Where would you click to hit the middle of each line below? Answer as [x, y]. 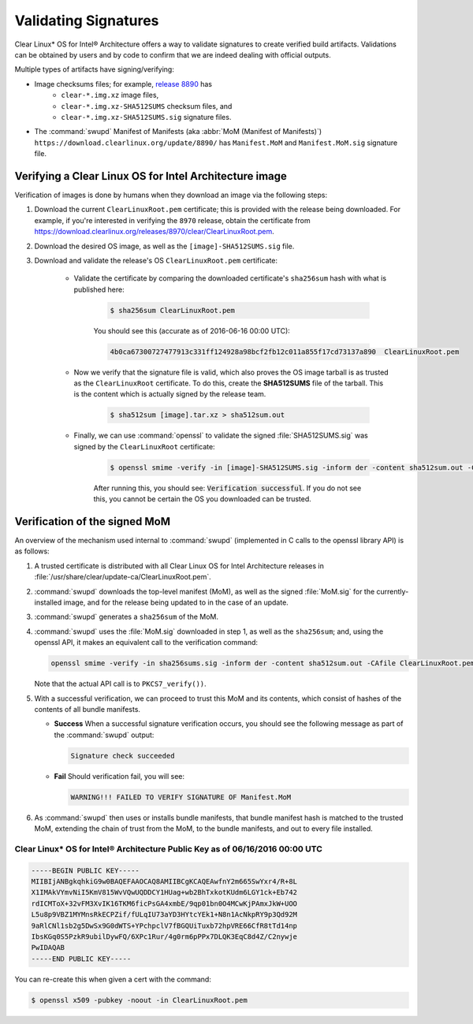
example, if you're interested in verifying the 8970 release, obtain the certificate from [172, 220]
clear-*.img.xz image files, [110, 95]
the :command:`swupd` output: [104, 735]
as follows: [32, 551]
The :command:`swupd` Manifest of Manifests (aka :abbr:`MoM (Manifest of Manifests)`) [178, 132]
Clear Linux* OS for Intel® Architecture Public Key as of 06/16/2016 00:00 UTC [168, 849]
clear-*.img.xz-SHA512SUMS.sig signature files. [146, 117]
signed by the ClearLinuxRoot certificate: [145, 446]
